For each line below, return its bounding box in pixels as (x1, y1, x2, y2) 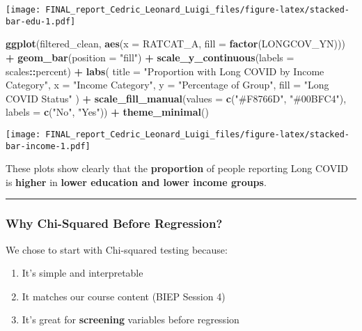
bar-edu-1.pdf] (6, 16, 76, 26)
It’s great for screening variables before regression (22, 312, 239, 327)
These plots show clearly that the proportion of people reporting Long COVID (6, 161, 348, 176)
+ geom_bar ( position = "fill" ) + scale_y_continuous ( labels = (6, 49, 294, 64)
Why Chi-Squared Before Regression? (6, 215, 223, 232)
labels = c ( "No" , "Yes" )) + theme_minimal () (6, 105, 209, 119)
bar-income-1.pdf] (6, 141, 90, 151)
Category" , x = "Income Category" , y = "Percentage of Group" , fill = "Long (6, 77, 329, 92)
